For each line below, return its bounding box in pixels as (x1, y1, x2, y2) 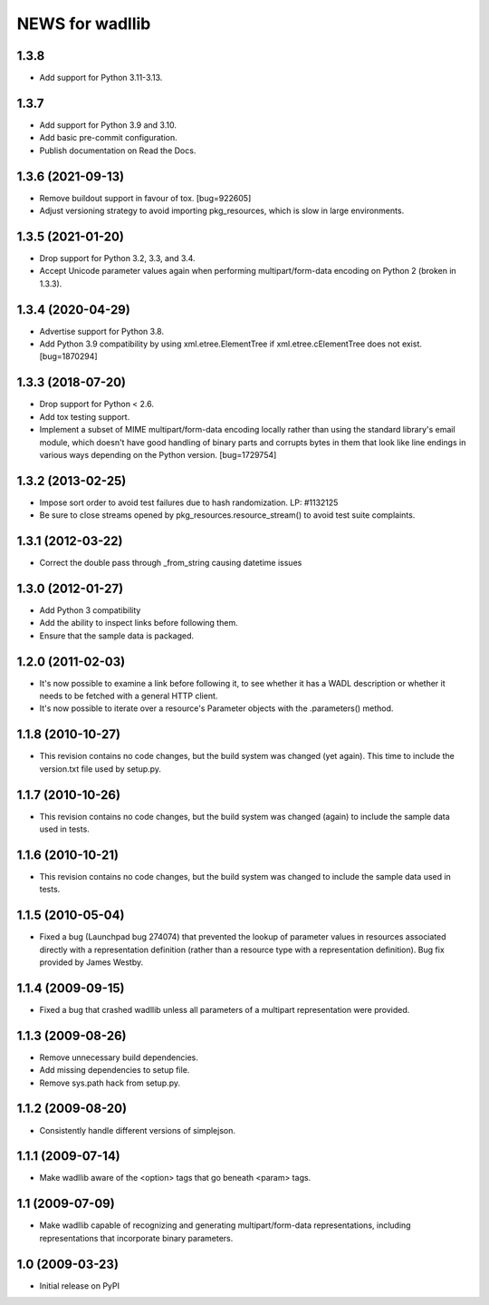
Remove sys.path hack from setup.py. (39, 1077, 181, 1088)
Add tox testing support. (39, 411, 130, 422)
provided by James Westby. (39, 957, 144, 968)
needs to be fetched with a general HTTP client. (39, 690, 218, 702)
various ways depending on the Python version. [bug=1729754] (39, 449, 277, 460)
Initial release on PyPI (39, 1280, 120, 1291)
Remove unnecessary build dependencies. (39, 1052, 198, 1063)
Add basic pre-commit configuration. (39, 132, 177, 143)
